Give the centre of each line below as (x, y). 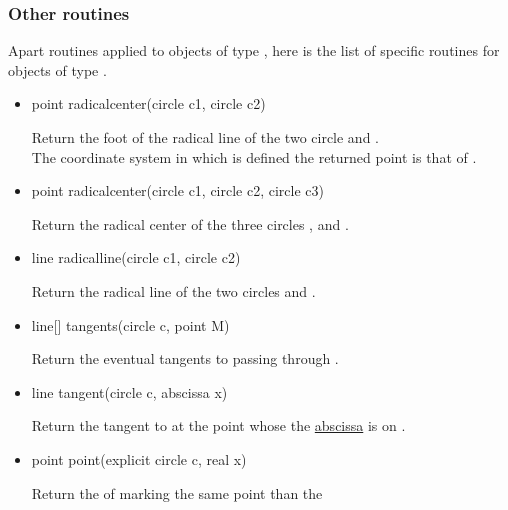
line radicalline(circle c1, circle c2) (136, 257)
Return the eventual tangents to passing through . (185, 358)
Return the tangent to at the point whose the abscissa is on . (218, 425)
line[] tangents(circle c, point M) (130, 324)
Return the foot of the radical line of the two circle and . (205, 137)
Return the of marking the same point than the (177, 492)
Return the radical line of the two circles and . (173, 290)
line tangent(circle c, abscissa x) (129, 391)
